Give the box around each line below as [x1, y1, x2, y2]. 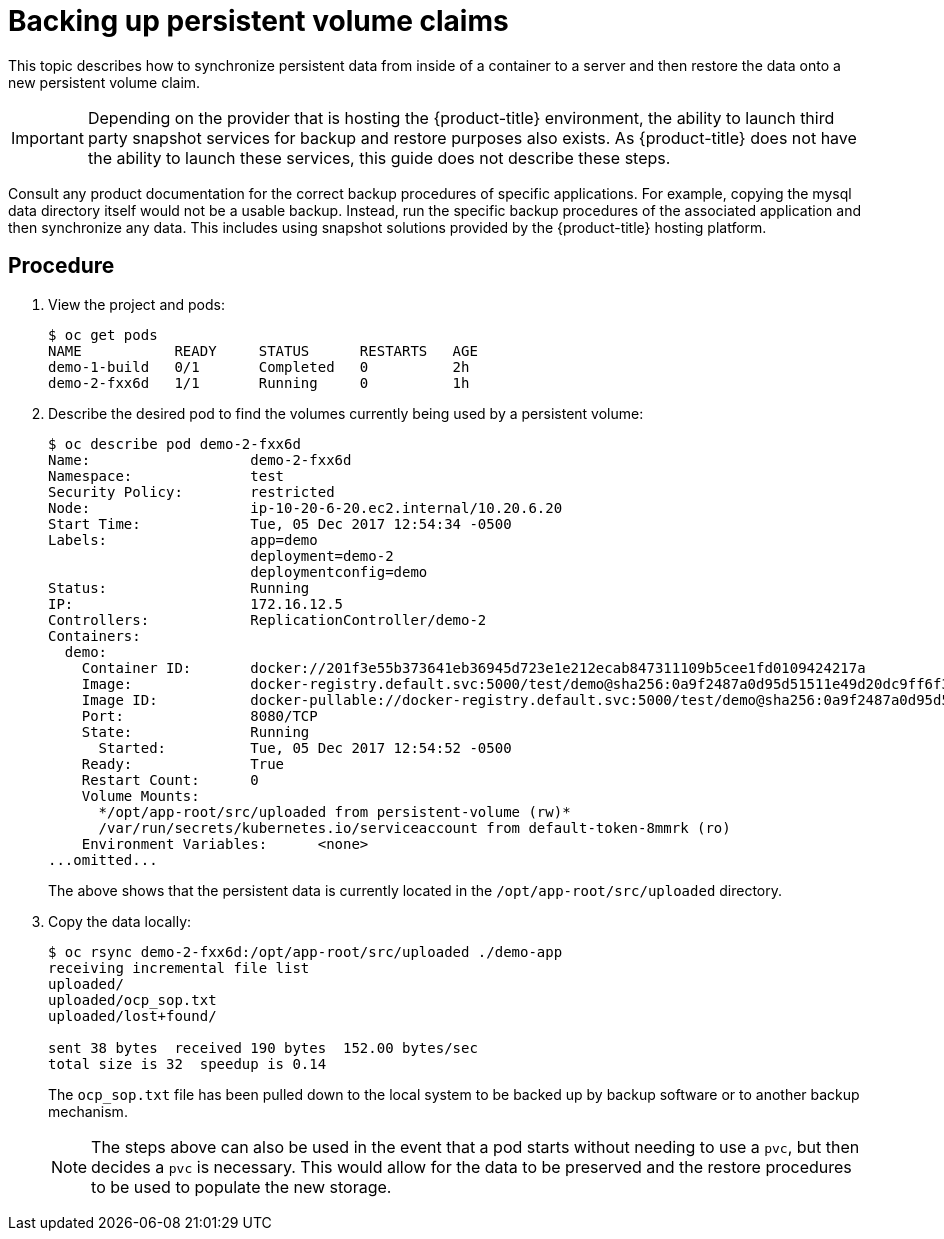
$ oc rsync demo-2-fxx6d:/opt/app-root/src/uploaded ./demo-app [48, 943, 563, 960]
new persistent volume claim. [8, 73, 201, 91]
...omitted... [48, 851, 158, 868]
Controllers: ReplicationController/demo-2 [48, 611, 487, 628]
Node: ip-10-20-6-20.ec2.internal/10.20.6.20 [48, 499, 563, 516]
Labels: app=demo [48, 531, 318, 548]
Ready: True [81, 755, 285, 772]
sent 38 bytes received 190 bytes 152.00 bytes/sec [48, 1039, 478, 1056]
